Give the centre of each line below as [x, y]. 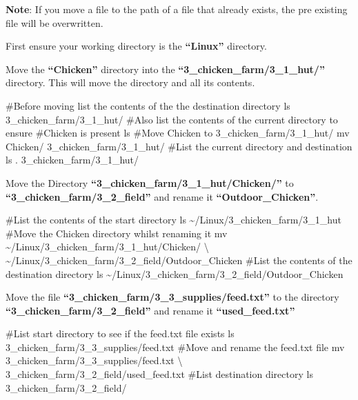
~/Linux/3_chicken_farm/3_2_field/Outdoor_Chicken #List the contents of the [179, 260]
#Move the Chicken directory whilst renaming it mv [117, 233]
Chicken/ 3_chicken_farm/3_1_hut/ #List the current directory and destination [179, 146]
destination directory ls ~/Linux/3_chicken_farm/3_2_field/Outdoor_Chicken [175, 273]
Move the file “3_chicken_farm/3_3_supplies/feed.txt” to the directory [172, 297]
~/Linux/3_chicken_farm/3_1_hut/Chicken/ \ [107, 247]
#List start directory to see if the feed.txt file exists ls [120, 333]
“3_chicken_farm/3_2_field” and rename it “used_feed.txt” [150, 310]
